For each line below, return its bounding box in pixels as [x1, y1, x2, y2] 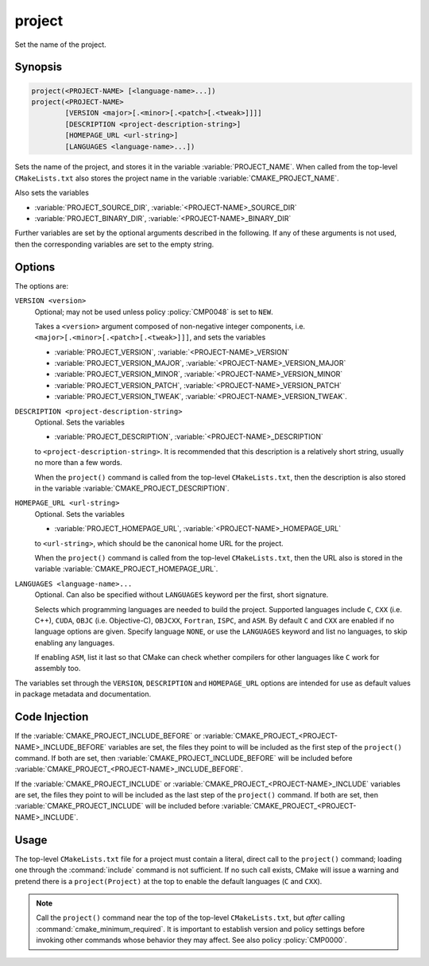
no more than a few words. [34, 458, 122, 467]
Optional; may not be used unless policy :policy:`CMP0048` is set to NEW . [34, 307, 273, 316]
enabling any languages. [34, 638, 115, 647]
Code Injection [14, 710, 89, 724]
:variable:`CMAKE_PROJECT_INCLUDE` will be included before [14, 801, 220, 811]
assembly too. [34, 664, 81, 673]
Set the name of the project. [14, 40, 106, 49]
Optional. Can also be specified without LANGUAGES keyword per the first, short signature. [34, 590, 329, 599]
